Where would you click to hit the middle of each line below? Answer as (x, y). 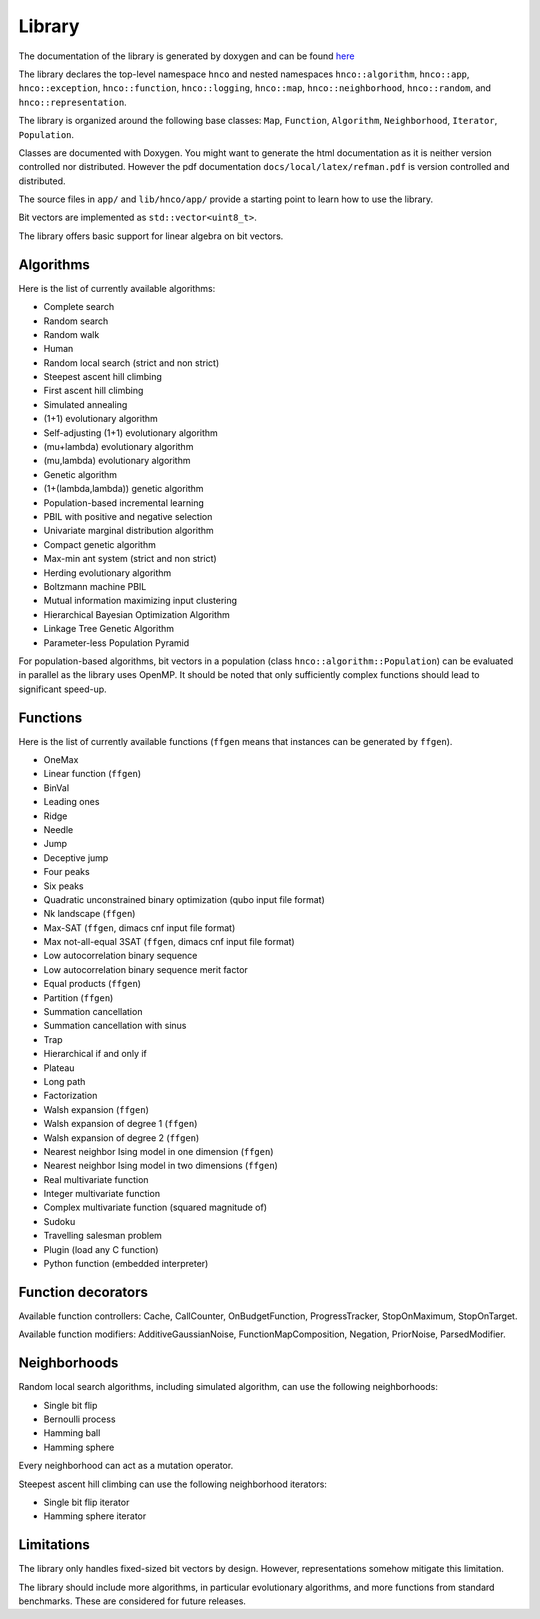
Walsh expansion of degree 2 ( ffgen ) (121, 1137)
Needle (58, 829)
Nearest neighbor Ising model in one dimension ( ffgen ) (158, 1151)
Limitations (54, 1545)
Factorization (70, 1096)
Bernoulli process (79, 1419)
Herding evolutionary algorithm (107, 572)
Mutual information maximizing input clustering (140, 601)
